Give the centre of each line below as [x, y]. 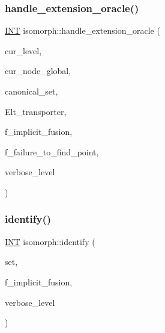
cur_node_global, [38, 71]
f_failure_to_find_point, [52, 151]
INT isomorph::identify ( [50, 241]
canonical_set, [31, 91]
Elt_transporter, [36, 111]
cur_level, [23, 50]
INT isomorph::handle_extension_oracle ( [82, 30]
